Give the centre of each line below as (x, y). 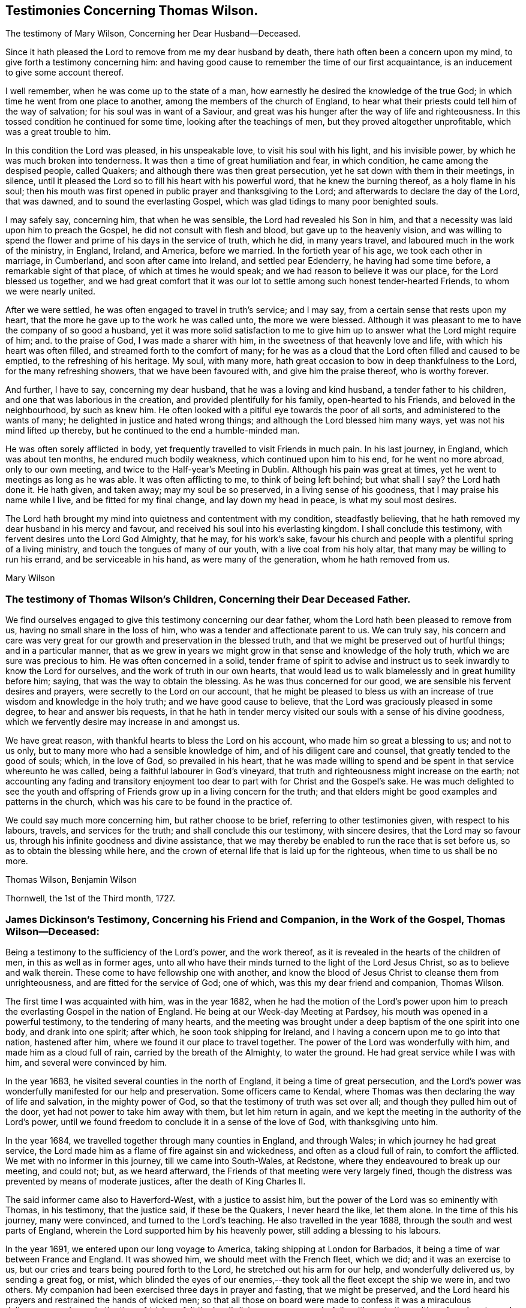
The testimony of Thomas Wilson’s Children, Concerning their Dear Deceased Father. (208, 599)
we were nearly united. (51, 291)
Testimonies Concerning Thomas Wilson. (132, 10)
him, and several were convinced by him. (86, 1062)
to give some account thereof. (64, 73)
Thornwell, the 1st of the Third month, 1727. (90, 898)
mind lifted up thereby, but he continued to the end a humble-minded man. (153, 431)
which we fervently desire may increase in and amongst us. (123, 722)
